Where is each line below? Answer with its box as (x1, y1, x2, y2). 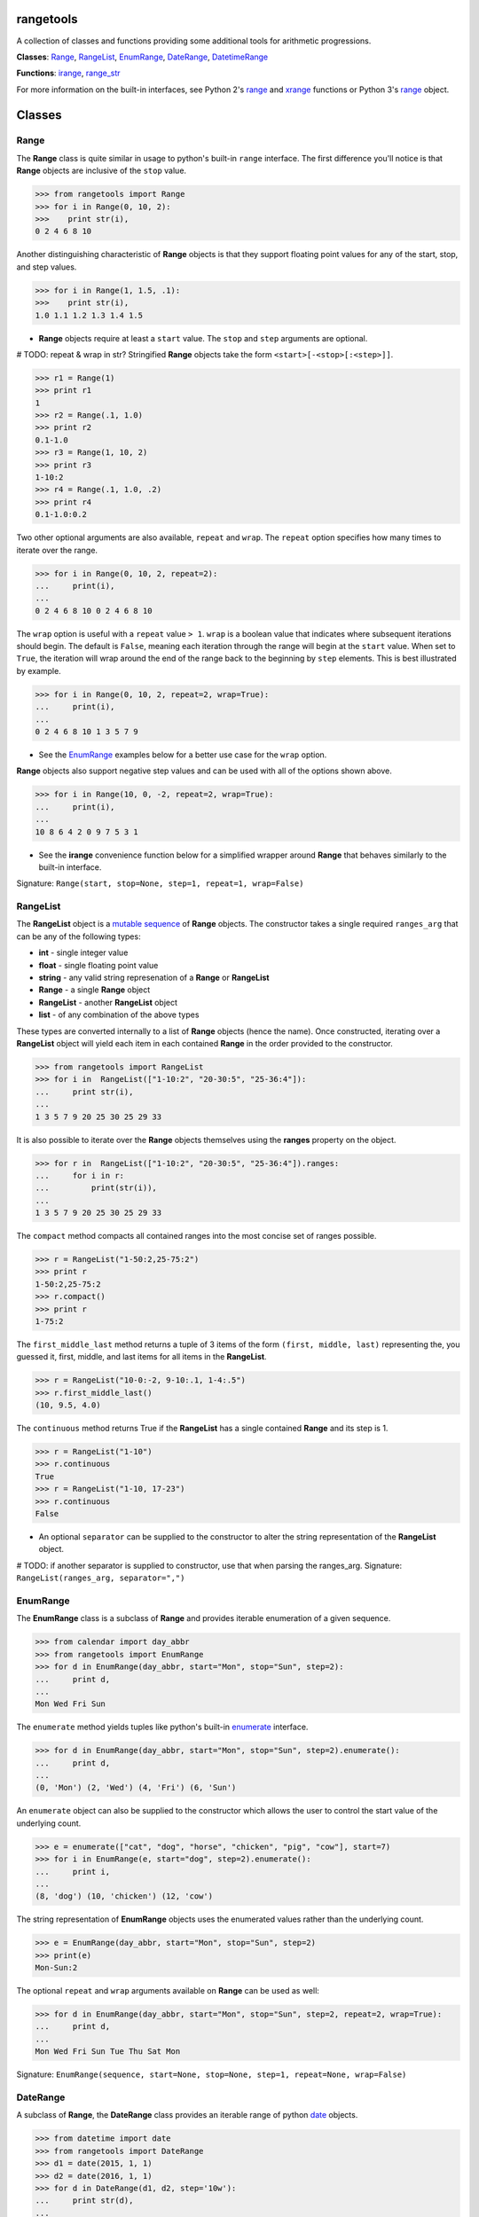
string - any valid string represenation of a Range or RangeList (38, 972, 270, 983)
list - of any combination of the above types (38, 1009, 200, 1020)
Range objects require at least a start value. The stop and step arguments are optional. (38, 333, 368, 343)
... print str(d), (35, 2196, 134, 2205)
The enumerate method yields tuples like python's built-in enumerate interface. (16, 1721, 309, 1733)
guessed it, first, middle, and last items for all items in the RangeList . (16, 1351, 267, 1362)
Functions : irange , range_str (16, 67, 121, 79)
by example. (16, 665, 61, 676)
